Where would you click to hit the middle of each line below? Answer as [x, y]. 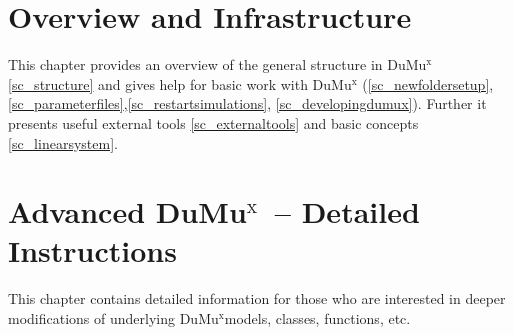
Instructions [92, 250]
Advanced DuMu [127, 211]
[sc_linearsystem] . [63, 142]
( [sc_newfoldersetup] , [428, 83]
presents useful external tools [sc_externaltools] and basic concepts [213, 122]
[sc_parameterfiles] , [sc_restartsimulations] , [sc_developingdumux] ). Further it [247, 103]
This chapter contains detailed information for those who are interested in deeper [257, 298]
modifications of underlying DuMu [113, 318]
